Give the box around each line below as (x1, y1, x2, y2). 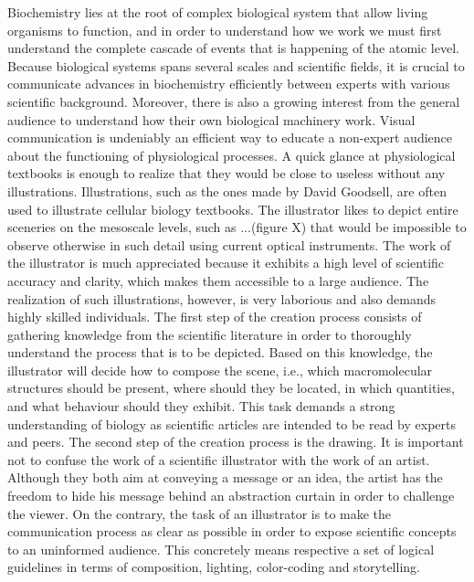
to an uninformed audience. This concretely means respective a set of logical (7, 539, 435, 558)
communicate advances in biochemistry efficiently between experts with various (7, 74, 450, 93)
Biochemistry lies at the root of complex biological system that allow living (7, 3, 428, 21)
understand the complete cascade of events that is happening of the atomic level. (7, 38, 459, 58)
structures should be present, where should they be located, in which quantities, (7, 378, 455, 397)
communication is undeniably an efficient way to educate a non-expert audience (7, 128, 452, 147)
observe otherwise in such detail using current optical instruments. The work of (7, 235, 451, 254)
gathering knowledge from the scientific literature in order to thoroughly (7, 324, 412, 344)
